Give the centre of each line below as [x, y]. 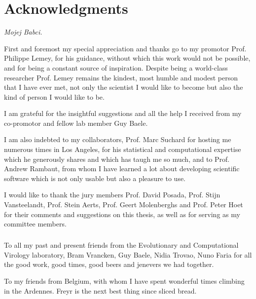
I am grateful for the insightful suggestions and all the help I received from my [123, 113]
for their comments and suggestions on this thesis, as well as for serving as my [122, 214]
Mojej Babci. [23, 32]
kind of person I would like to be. [54, 96]
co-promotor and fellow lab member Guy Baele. [76, 123]
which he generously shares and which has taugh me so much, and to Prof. [117, 159]
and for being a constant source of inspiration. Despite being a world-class [116, 67]
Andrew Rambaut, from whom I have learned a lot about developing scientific [122, 168]
